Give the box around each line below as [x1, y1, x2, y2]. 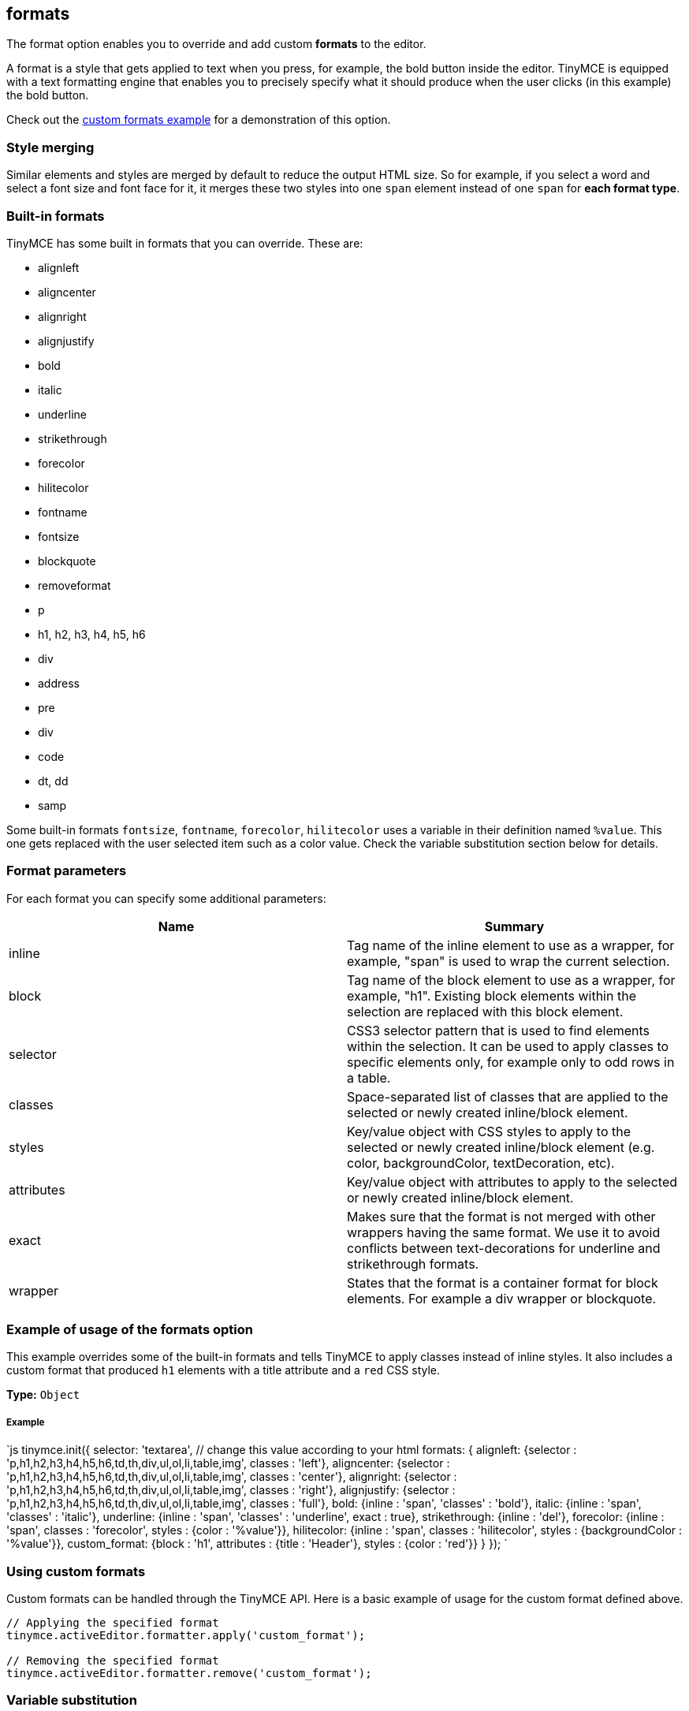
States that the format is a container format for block [347, 1274, 658, 1291]
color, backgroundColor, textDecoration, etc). [347, 1154, 615, 1171]
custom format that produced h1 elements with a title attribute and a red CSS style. [6, 1363, 441, 1377]
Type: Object [6, 1388, 80, 1402]
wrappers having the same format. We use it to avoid [347, 1224, 661, 1240]
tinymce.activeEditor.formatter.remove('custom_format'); [6, 1666, 372, 1679]
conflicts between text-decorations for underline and [347, 1239, 661, 1256]
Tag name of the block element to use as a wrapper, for [347, 971, 676, 988]
